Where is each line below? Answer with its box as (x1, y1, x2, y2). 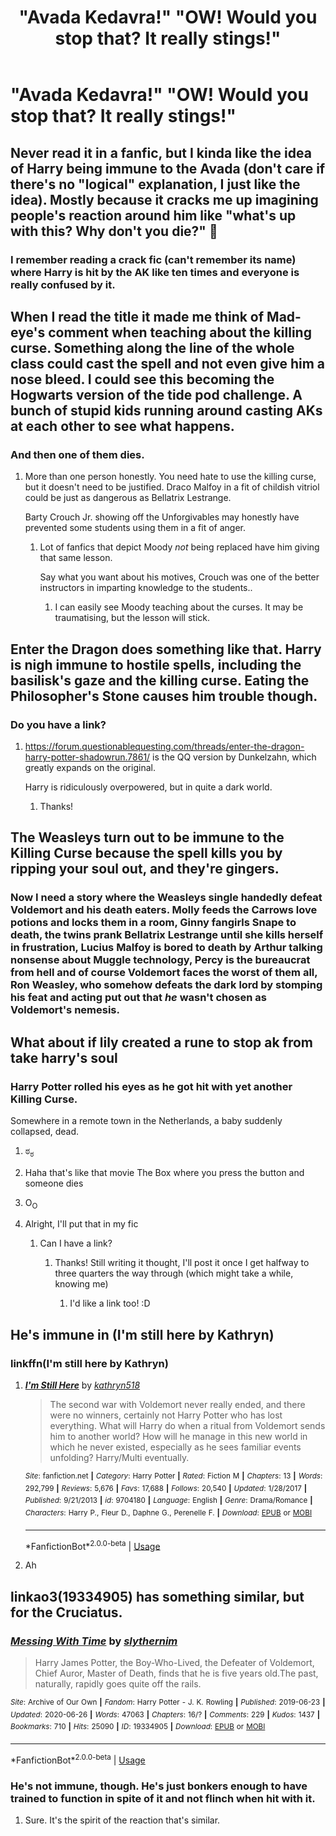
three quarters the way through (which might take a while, (54, 1267, 294, 1280)
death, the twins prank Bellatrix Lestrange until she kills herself (10, 928, 324, 942)
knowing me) (54, 1278, 109, 1290)
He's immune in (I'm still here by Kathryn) (10, 1326, 275, 1343)
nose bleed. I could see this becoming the (10, 371, 275, 388)
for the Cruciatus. (10, 1604, 123, 1621)
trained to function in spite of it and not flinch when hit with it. (10, 1791, 316, 1805)
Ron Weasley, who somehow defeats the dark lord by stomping (10, 978, 323, 992)
